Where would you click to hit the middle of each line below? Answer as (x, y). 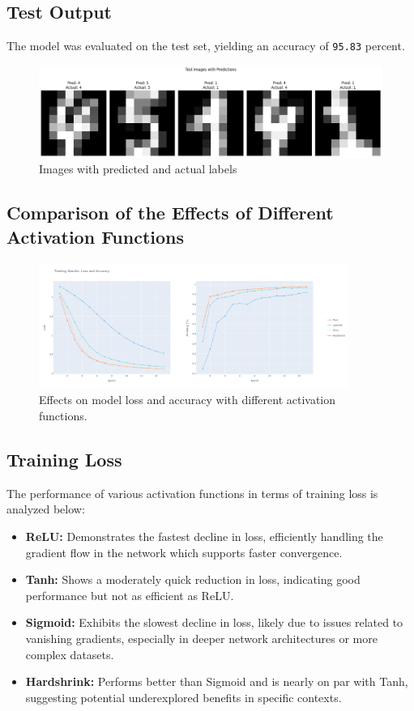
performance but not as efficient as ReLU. (130, 595)
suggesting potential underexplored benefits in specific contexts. (184, 697)
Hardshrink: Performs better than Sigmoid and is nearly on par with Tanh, (217, 681)
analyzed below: (46, 509)
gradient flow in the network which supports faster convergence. (184, 552)
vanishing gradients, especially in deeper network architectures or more (201, 639)
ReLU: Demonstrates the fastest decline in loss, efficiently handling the (204, 536)
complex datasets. (70, 654)
